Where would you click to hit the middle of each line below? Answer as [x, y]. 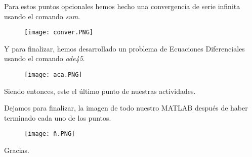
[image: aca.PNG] [53, 75]
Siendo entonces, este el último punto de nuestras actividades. [100, 91]
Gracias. [17, 150]
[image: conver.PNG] [59, 33]
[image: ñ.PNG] [50, 134]
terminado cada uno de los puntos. [58, 117]
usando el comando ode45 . [45, 58]
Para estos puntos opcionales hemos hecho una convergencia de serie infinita [122, 6]
